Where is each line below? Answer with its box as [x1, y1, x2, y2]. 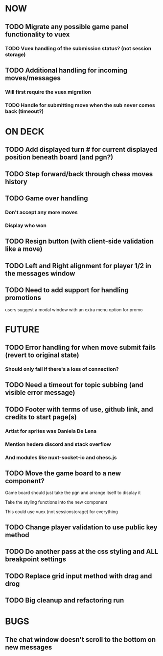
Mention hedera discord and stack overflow [5, 440, 111, 447]
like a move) [5, 245, 43, 253]
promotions [5, 294, 42, 302]
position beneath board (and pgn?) [5, 153, 114, 162]
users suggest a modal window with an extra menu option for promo [5, 306, 143, 312]
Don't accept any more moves [5, 209, 78, 216]
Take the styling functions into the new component [5, 499, 108, 505]
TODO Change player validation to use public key [5, 523, 158, 531]
